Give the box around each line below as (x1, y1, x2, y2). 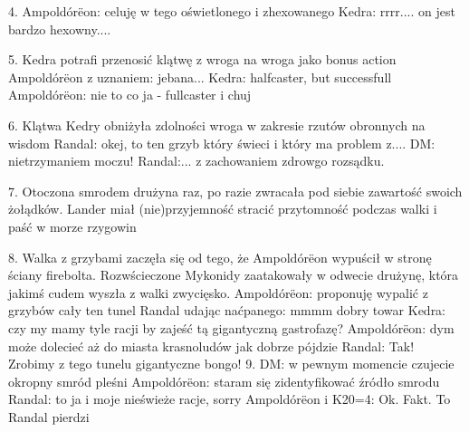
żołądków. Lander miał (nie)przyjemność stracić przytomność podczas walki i (8, 199, 437, 218)
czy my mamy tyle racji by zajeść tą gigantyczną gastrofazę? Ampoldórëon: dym (8, 318, 455, 337)
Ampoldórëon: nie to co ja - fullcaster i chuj (8, 85, 252, 104)
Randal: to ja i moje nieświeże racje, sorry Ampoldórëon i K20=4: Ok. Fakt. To (8, 389, 451, 408)
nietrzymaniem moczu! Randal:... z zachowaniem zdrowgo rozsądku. (8, 151, 385, 170)
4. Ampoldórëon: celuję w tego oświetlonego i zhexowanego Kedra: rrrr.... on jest (8, 2, 455, 20)
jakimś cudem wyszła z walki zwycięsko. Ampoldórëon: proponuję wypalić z (8, 283, 428, 302)
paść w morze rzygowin (8, 216, 137, 235)
